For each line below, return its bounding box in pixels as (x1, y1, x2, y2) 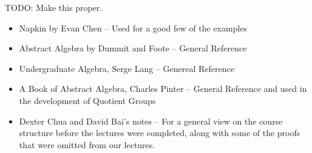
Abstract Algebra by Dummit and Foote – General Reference (19, 42, 247, 54)
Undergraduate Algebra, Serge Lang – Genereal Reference (19, 62, 235, 74)
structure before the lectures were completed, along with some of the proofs (19, 126, 300, 139)
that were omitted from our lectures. (19, 138, 155, 151)
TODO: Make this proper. (5, 1, 103, 13)
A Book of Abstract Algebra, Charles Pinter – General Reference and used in (19, 82, 307, 95)
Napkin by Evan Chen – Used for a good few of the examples (19, 21, 248, 34)
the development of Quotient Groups (19, 94, 156, 106)
